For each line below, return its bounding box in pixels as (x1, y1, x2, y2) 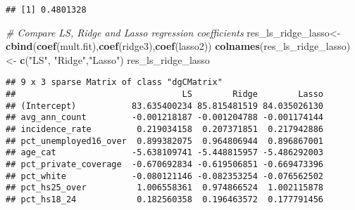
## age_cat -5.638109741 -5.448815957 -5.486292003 (6, 147, 324, 158)
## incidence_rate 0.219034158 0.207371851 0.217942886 (6, 124, 324, 135)
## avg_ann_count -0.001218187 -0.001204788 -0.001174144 (6, 112, 324, 123)
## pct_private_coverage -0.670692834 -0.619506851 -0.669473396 (6, 159, 324, 170)
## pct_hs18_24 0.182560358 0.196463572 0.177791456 (6, 195, 324, 204)
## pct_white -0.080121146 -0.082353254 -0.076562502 (6, 171, 324, 181)
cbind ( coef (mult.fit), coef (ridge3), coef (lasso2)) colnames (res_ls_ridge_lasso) (6, 39, 351, 53)
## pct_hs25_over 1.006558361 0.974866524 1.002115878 (6, 183, 324, 193)
